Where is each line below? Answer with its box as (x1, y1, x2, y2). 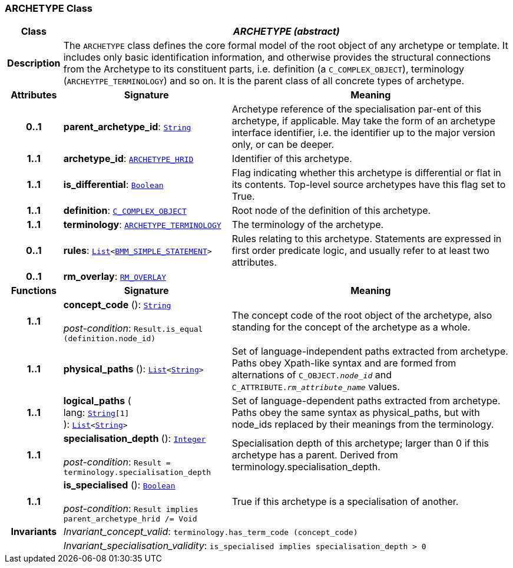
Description (7, 57, 61, 70)
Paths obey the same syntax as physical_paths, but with (231, 407, 480, 419)
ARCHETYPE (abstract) (233, 25, 340, 38)
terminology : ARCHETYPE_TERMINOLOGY (63, 219, 221, 231)
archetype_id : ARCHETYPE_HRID (63, 153, 194, 165)
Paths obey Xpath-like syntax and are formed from (231, 357, 456, 369)
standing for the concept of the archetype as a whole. (231, 321, 471, 333)
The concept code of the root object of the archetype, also (231, 309, 492, 321)
